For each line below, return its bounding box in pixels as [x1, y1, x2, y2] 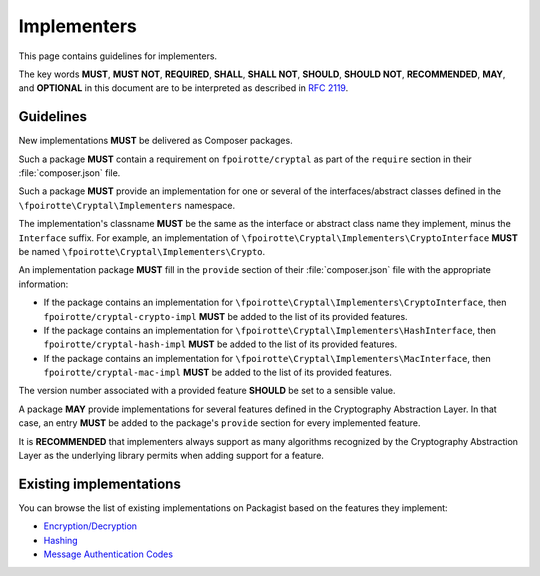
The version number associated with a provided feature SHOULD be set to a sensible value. [18, 385, 396, 397]
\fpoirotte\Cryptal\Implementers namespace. [18, 199, 235, 211]
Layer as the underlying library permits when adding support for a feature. [18, 450, 325, 462]
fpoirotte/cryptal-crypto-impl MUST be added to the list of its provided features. [43, 310, 409, 322]
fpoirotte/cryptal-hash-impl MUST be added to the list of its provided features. [43, 338, 398, 350]
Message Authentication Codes [43, 548, 174, 560]
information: [18, 278, 69, 290]
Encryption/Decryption [43, 520, 138, 532]
